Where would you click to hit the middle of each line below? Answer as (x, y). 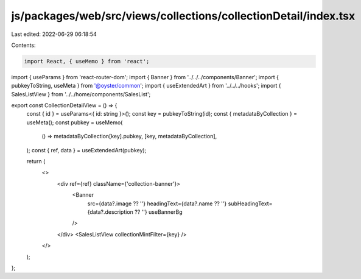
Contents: (23, 45)
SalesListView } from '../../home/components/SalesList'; (81, 94)
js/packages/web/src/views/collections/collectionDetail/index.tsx (183, 16)
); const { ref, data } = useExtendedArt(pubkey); (86, 150)
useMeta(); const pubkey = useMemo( (75, 122)
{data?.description (110, 212)
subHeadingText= (250, 203)
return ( (36, 161)
